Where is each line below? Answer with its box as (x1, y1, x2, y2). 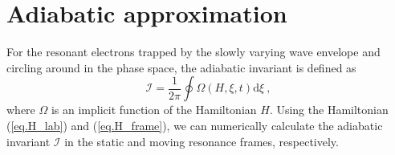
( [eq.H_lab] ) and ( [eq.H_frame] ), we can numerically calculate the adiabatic (6, 116, 383, 133)
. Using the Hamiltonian (269, 101, 389, 118)
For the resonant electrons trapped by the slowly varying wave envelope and (6, 43, 381, 60)
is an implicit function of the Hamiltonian (51, 101, 257, 118)
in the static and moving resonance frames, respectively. (64, 133, 339, 149)
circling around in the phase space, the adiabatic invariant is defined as (6, 59, 356, 75)
